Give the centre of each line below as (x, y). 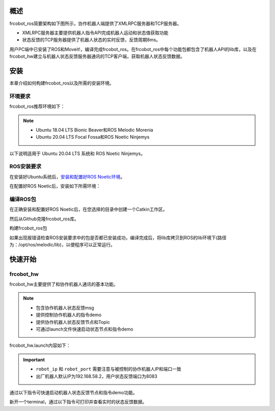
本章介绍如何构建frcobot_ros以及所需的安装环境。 (62, 83)
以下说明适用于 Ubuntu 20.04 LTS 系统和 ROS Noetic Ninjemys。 (77, 153)
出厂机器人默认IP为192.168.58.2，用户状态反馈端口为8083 (97, 376)
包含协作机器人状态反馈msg (65, 307)
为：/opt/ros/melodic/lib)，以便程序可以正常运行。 (62, 244)
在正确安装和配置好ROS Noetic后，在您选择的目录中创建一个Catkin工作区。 (88, 210)
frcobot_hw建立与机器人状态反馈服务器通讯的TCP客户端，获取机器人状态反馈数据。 (97, 57)
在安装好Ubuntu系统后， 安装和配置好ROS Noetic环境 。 (67, 176)
